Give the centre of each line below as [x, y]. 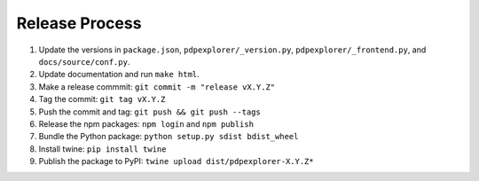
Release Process [79, 23]
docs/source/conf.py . [84, 61]
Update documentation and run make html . [119, 75]
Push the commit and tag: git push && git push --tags [149, 112]
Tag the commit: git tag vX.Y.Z [102, 99]
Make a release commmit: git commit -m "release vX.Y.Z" [157, 87]
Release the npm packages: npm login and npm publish [146, 123]
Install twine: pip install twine [102, 149]
